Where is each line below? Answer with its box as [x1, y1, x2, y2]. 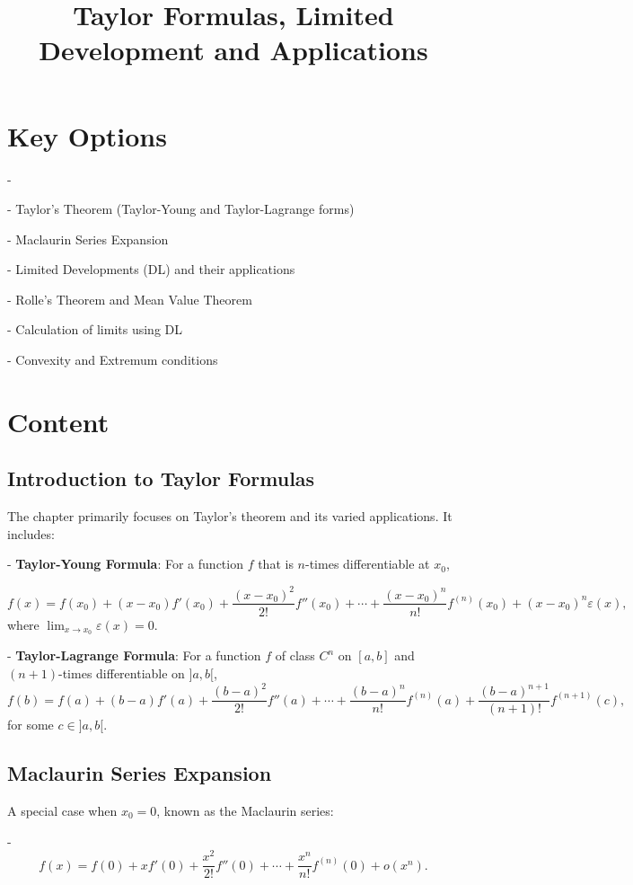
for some [7, 715, 54, 734]
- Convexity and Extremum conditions [7, 350, 218, 369]
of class [275, 646, 315, 665]
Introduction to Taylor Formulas [7, 465, 315, 492]
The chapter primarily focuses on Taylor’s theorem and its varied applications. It [7, 507, 453, 526]
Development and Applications [39, 31, 428, 68]
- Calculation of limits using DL [7, 320, 182, 339]
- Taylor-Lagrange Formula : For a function [7, 646, 261, 665]
